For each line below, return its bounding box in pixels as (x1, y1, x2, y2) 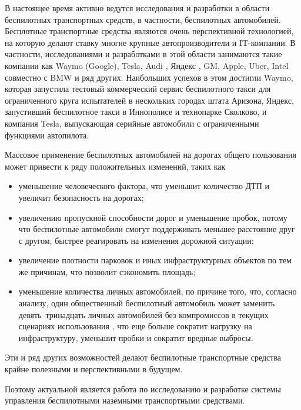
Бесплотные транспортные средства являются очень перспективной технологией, (5, 25, 294, 37)
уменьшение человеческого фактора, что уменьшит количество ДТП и (18, 180, 269, 192)
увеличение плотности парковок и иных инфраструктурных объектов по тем (18, 254, 292, 266)
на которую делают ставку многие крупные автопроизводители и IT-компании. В (5, 36, 296, 48)
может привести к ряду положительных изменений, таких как (5, 160, 226, 172)
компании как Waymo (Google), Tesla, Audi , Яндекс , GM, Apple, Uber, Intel (5, 59, 289, 71)
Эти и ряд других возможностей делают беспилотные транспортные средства (5, 351, 282, 363)
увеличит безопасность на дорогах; (18, 191, 144, 203)
